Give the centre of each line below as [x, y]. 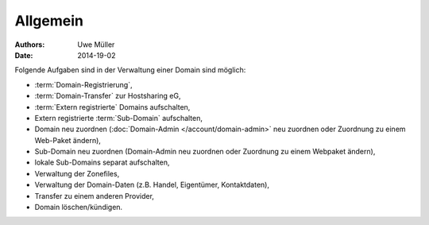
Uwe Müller [96, 45]
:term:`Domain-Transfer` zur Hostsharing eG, [108, 96]
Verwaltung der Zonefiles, [77, 173]
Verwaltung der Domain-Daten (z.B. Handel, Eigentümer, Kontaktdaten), [152, 185]
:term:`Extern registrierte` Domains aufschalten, [112, 107]
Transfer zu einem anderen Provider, [95, 196]
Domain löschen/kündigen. [79, 208]
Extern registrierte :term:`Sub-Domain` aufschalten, [118, 118]
